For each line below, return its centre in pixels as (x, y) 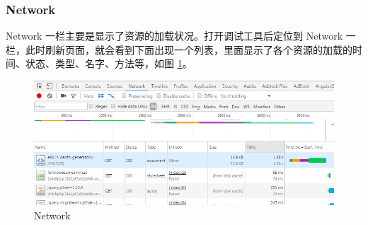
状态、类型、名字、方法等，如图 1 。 (109, 63)
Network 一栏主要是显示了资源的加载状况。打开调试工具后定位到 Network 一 (181, 36)
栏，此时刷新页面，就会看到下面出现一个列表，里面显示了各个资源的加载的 (179, 49)
